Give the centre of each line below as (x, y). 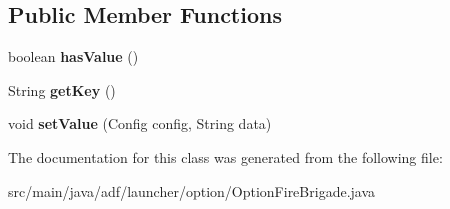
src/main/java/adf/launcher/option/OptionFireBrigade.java (192, 190)
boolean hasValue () (73, 56)
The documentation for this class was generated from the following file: (225, 156)
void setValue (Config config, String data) (140, 123)
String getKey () (62, 89)
